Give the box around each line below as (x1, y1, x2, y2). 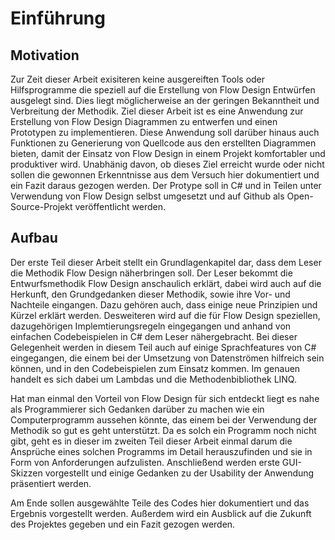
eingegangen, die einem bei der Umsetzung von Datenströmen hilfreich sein (10, 352, 325, 364)
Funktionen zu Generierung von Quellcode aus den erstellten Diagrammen (10, 137, 317, 149)
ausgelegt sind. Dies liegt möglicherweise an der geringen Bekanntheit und (10, 95, 320, 106)
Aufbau (10, 230, 58, 247)
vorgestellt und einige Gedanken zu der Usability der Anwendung (44, 467, 315, 479)
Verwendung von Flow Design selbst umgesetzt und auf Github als (10, 190, 285, 202)
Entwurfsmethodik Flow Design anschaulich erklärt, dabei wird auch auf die (10, 277, 322, 289)
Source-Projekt (10, 201, 73, 212)
